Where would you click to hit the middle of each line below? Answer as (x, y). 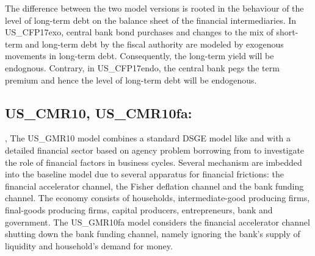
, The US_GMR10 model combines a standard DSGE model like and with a (148, 138)
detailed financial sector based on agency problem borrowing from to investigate (155, 150)
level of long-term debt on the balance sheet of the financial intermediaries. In (151, 20)
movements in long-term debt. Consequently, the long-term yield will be (139, 56)
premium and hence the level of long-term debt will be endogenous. (131, 80)
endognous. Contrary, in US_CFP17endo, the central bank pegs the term (142, 67)
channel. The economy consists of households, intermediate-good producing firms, (157, 198)
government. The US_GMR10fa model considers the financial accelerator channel (157, 222)
